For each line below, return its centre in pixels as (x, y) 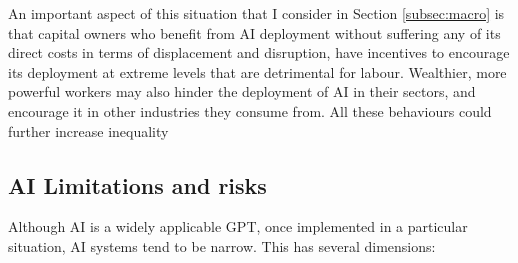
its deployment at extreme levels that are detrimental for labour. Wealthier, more (257, 71)
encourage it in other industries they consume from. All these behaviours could (250, 110)
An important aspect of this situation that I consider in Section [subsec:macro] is (256, 13)
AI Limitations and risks (137, 184)
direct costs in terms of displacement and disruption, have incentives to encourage (259, 52)
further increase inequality (88, 130)
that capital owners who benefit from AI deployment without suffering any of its (254, 32)
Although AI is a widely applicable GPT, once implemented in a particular (238, 226)
